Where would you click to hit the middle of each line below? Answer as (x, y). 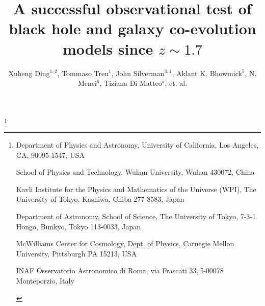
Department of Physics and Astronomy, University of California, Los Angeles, (137, 145)
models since (108, 48)
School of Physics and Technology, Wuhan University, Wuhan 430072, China (135, 172)
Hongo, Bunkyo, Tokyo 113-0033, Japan (78, 226)
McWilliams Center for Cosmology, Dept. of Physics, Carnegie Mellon (125, 243)
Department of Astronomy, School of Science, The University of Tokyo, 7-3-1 (136, 216)
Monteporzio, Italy (45, 280)
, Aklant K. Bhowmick (207, 73)
